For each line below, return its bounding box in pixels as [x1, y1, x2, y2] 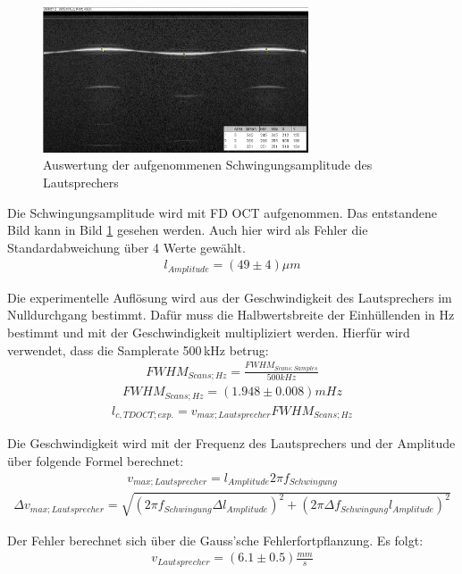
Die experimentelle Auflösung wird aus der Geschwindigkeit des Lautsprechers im [7, 287, 452, 306]
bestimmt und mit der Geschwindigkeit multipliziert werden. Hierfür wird [7, 322, 410, 341]
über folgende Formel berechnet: [7, 451, 184, 470]
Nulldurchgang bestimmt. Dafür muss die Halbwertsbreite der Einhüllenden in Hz [7, 305, 455, 324]
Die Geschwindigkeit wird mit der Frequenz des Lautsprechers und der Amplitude [7, 434, 456, 453]
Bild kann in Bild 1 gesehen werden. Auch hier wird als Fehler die [7, 220, 368, 239]
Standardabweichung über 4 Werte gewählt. [7, 237, 246, 256]
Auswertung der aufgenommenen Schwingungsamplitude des [43, 155, 373, 174]
